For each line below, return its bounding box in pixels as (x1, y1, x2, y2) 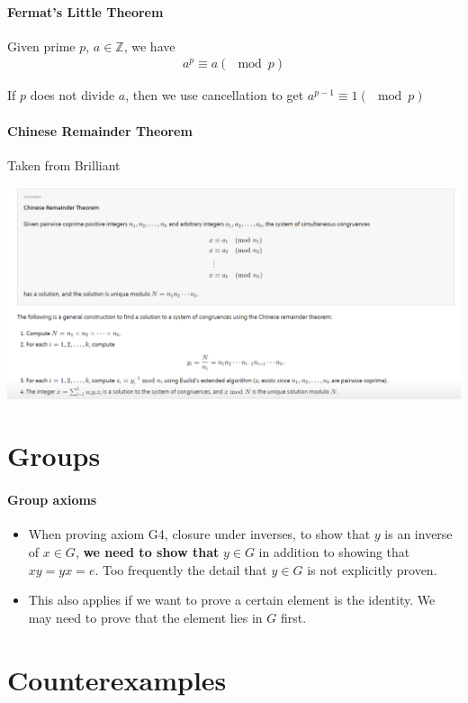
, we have (123, 36, 175, 55)
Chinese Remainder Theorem (7, 121, 193, 140)
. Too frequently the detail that (94, 560, 267, 579)
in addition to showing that (258, 543, 410, 561)
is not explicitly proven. (307, 560, 437, 579)
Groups (7, 437, 101, 474)
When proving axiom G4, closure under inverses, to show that (28, 525, 371, 543)
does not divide (30, 86, 115, 105)
